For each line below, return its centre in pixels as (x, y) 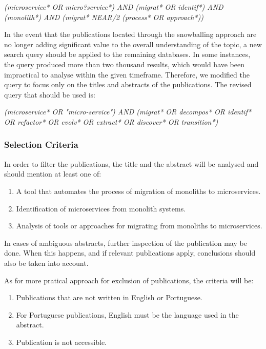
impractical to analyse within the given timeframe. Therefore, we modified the (127, 74)
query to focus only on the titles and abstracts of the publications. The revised (128, 84)
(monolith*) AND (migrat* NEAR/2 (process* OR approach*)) (104, 17)
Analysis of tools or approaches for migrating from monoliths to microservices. (139, 226)
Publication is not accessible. (62, 342)
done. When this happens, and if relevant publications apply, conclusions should (130, 253)
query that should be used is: (50, 94)
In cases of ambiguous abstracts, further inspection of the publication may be (126, 243)
